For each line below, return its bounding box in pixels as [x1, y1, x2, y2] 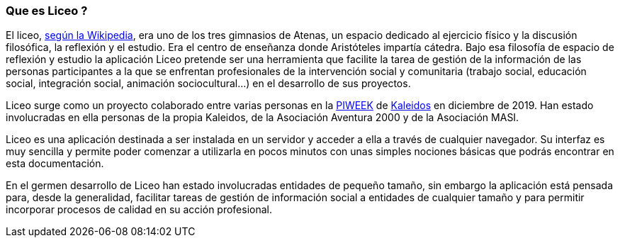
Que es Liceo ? [6, 4, 88, 18]
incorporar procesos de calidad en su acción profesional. [6, 203, 273, 216]
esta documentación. [6, 157, 104, 170]
